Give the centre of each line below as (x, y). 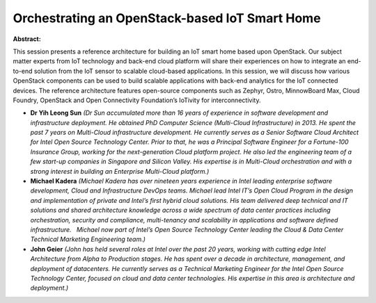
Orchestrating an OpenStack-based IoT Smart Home (167, 18)
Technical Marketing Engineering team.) (88, 239)
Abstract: (27, 39)
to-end (23, 71)
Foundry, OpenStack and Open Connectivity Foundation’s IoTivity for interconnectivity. (137, 100)
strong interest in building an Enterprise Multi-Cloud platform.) (120, 171)
